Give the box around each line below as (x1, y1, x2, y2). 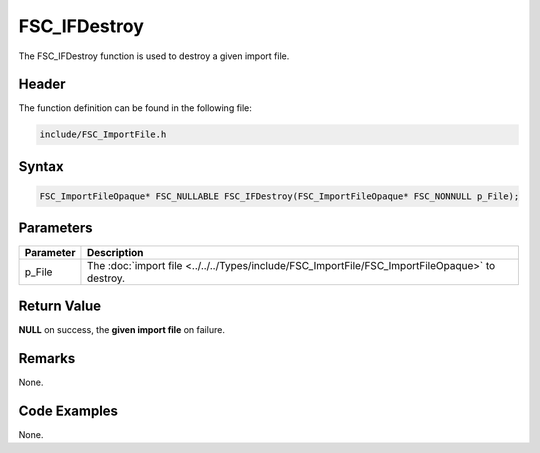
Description (86, 245, 144, 259)
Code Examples (18, 402, 119, 419)
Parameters (18, 220, 93, 237)
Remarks (18, 350, 76, 367)
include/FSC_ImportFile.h (39, 129, 167, 140)
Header (18, 76, 66, 93)
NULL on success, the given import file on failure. (18, 324, 225, 336)
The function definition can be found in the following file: (18, 102, 252, 114)
